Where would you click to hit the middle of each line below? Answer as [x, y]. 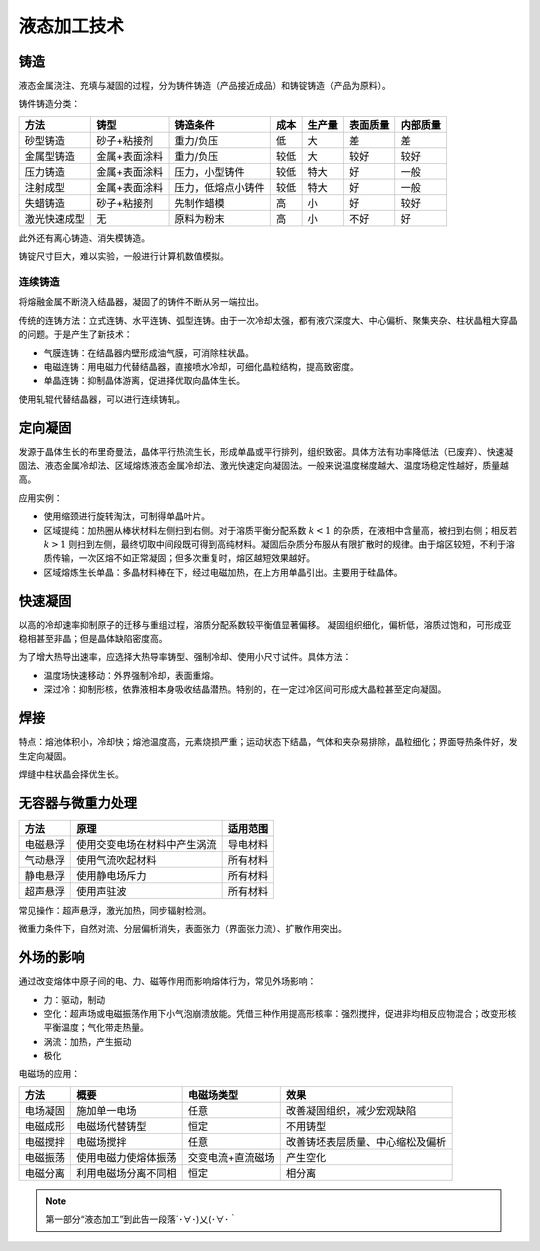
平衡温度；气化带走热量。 [96, 1027]
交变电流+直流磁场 [231, 1157]
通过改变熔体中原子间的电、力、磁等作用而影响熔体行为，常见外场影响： [167, 981]
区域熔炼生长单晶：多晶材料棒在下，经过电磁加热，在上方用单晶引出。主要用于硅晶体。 [223, 572]
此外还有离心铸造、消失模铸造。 [84, 237]
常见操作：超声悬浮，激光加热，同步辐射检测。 [115, 910]
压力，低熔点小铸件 [219, 187]
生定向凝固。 [45, 756]
